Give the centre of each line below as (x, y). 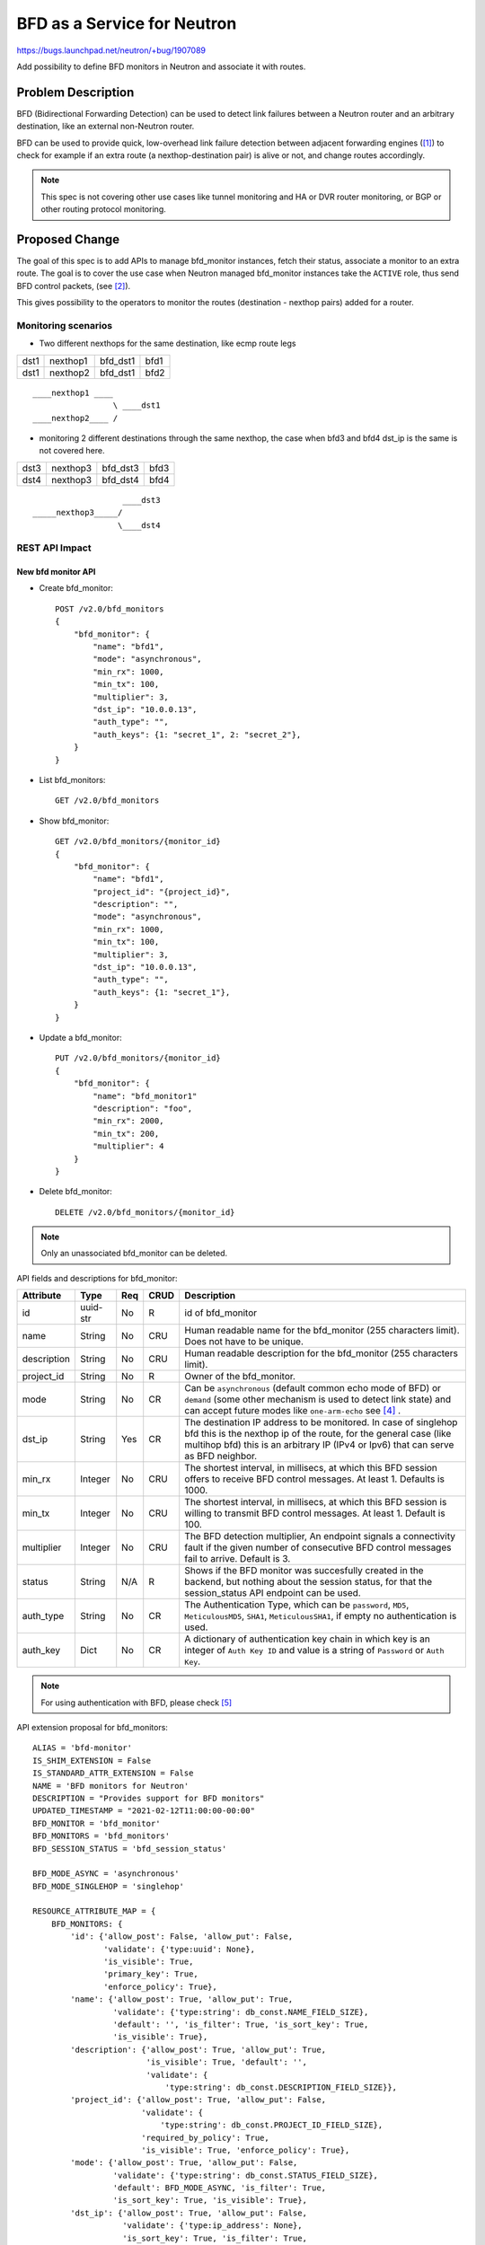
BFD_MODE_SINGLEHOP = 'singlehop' (108, 1886)
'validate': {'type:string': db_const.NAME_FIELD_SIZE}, (241, 2012)
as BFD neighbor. (221, 1457)
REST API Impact (54, 548)
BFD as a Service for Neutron (127, 23)
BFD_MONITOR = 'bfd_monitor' (97, 1823)
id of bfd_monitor (221, 1313)
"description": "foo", (143, 1108)
